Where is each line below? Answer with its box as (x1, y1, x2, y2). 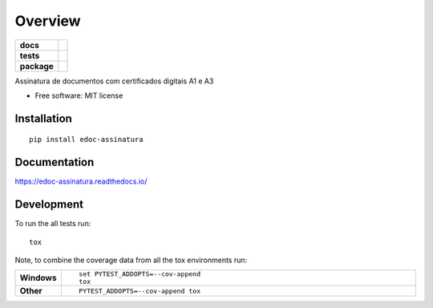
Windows (19, 273, 57, 284)
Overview (14, 12, 81, 30)
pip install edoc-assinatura (29, 135, 144, 144)
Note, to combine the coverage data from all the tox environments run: (14, 255, 248, 265)
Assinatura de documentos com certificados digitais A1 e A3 (14, 76, 214, 86)
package (19, 60, 54, 71)
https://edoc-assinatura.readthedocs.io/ (14, 176, 148, 186)
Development (14, 197, 84, 212)
